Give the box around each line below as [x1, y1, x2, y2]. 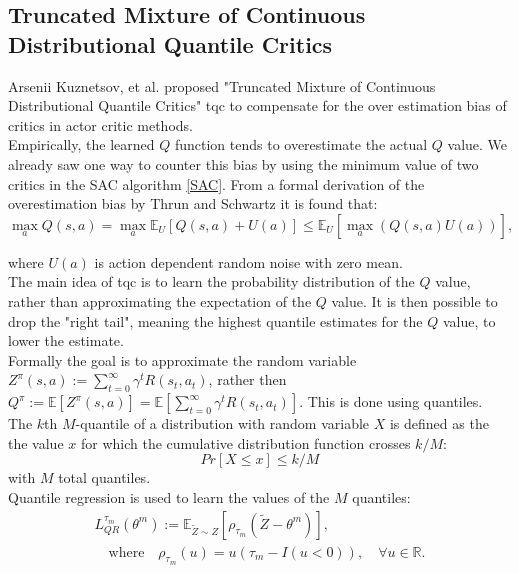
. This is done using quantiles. [299, 391, 483, 412]
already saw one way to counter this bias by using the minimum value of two [8, 153, 479, 174]
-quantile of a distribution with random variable [75, 413, 370, 434]
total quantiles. [58, 467, 151, 488]
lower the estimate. [8, 330, 124, 351]
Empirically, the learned [8, 134, 155, 155]
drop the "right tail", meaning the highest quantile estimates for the [8, 310, 423, 331]
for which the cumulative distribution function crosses [80, 432, 411, 453]
